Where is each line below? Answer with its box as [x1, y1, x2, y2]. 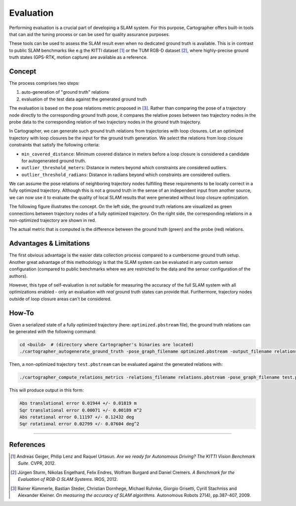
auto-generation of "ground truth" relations [21, 89, 110, 95]
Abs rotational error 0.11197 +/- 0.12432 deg [19, 414, 134, 420]
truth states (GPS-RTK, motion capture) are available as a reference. [9, 54, 148, 60]
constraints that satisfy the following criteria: [9, 142, 100, 148]
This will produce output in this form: [9, 387, 84, 393]
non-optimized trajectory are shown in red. [9, 217, 96, 223]
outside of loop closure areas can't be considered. [9, 296, 112, 302]
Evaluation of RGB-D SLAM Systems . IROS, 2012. [18, 476, 118, 482]
